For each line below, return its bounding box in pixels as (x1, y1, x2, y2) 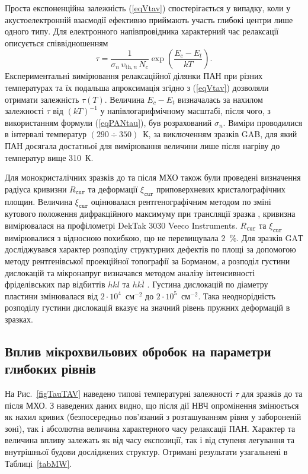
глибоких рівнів (5, 359, 96, 378)
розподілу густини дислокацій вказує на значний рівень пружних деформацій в (5, 301, 290, 314)
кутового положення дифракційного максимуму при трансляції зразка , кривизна (5, 207, 296, 220)
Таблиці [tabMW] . (5, 457, 72, 469)
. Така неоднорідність (198, 289, 275, 302)
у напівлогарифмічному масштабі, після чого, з (100, 105, 271, 117)
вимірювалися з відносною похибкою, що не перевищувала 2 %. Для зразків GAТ (5, 231, 303, 244)
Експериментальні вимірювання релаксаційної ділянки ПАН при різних (5, 69, 263, 82)
